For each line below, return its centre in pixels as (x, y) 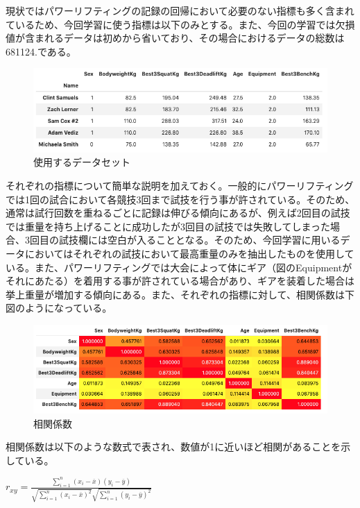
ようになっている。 (68, 308)
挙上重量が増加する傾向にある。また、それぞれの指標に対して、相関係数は (175, 294)
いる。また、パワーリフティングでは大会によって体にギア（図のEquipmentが (179, 267)
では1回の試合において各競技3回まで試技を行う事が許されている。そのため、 (180, 199)
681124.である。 (41, 51)
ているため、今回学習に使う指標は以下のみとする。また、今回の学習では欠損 (180, 24)
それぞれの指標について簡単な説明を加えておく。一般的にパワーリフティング (180, 186)
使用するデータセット (82, 162)
